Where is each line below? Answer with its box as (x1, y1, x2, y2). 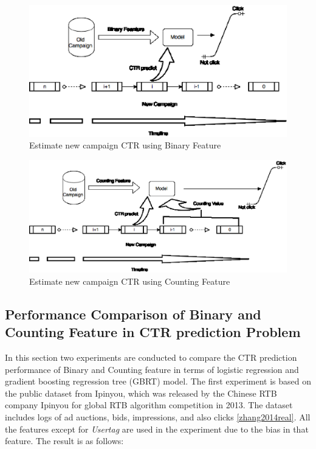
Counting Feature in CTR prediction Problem (5, 322, 301, 341)
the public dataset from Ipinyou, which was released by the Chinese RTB (5, 386, 277, 399)
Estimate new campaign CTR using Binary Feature (29, 139, 221, 151)
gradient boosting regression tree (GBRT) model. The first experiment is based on (5, 375, 311, 388)
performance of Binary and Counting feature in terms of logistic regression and (5, 363, 299, 375)
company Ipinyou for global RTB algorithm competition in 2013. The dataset (5, 399, 293, 411)
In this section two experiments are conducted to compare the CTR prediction (5, 351, 297, 363)
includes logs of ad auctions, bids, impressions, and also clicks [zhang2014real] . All (5, 410, 311, 423)
